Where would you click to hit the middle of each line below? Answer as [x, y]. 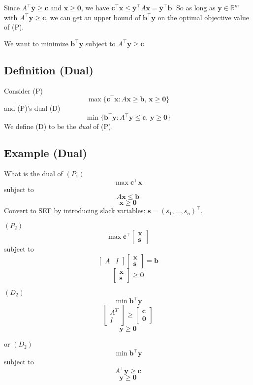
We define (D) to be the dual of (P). [59, 126]
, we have [95, 7]
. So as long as [194, 7]
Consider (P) [23, 90]
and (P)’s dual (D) [32, 108]
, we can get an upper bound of [93, 17]
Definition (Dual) [49, 70]
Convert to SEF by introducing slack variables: [75, 210]
